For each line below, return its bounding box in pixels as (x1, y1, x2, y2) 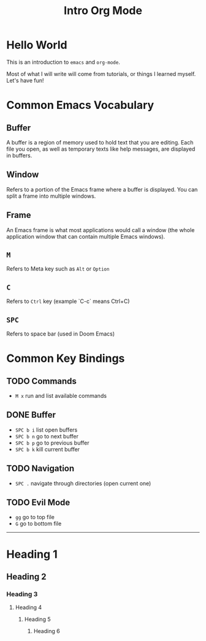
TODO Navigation (6, 463, 75, 474)
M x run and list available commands (15, 392, 107, 399)
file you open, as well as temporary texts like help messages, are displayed (6, 145, 196, 152)
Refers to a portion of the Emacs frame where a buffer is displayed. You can (6, 186, 198, 193)
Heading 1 (6, 547, 58, 561)
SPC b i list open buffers (15, 426, 78, 433)
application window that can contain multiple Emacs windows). (6, 233, 166, 240)
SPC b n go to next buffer (15, 432, 78, 440)
